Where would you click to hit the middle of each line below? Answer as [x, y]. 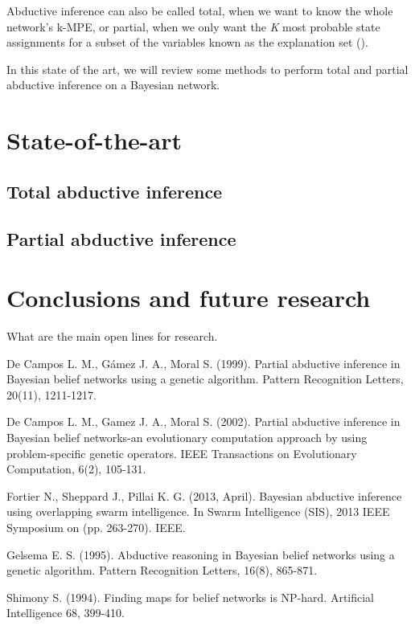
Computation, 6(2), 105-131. [76, 469]
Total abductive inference [115, 191]
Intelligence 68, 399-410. [66, 613]
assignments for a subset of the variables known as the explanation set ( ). [187, 42]
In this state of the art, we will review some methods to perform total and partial [207, 69]
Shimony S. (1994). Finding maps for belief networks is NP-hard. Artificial [191, 597]
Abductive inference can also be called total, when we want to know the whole [200, 10]
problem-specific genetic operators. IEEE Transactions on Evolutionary [182, 453]
